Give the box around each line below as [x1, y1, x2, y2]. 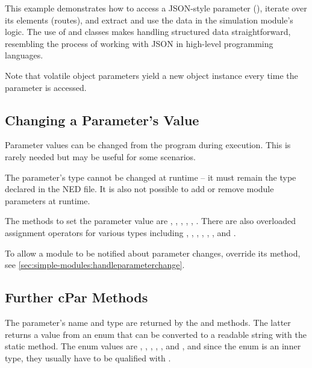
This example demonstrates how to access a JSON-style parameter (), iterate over [5, 2, 307, 14]
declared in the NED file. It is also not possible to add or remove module [5, 182, 274, 195]
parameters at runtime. [5, 194, 90, 207]
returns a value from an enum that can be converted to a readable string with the [5, 328, 307, 340]
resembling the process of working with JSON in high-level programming [5, 37, 273, 49]
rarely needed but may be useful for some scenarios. [5, 150, 196, 163]
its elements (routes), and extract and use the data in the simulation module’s [5, 13, 293, 26]
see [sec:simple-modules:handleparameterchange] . [5, 258, 185, 271]
